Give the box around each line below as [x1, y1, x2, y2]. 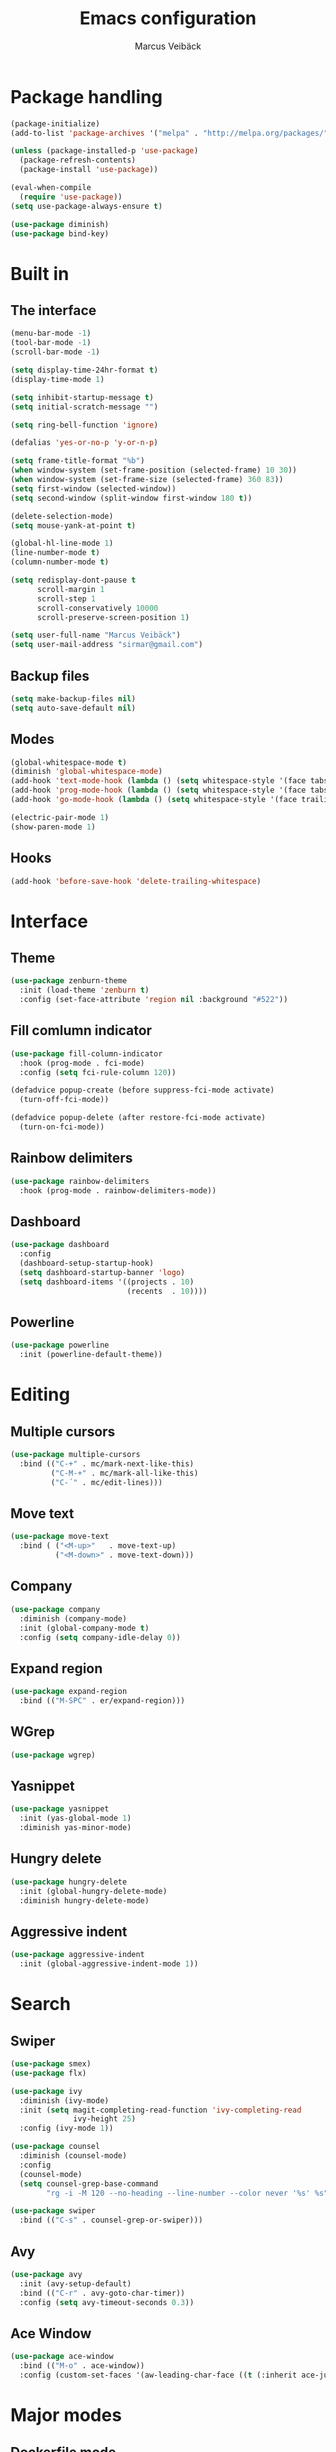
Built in [10, 262, 70, 285]
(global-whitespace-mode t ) [10, 757, 128, 767]
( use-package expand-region [10, 1687, 128, 1697]
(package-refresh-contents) [19, 155, 137, 166]
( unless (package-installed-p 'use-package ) [10, 146, 199, 156]
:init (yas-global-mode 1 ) [19, 1813, 132, 1824]
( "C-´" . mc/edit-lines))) [50, 1477, 163, 1487]
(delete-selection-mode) [10, 511, 114, 521]
